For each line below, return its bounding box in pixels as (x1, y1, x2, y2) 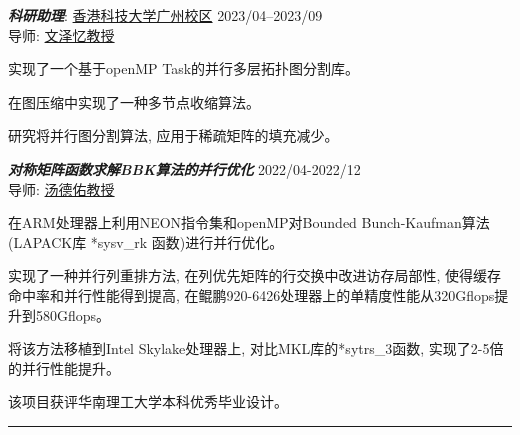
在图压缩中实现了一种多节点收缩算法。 (8, 91, 260, 112)
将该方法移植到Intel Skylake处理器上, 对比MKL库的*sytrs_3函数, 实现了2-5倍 (8, 338, 504, 359)
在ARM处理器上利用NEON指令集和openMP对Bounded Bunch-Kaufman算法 (8, 212, 490, 233)
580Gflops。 (35, 304, 111, 325)
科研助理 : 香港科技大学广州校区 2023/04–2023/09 (8, 5, 323, 25)
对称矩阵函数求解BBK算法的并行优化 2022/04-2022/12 (8, 158, 361, 179)
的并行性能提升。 (8, 357, 120, 378)
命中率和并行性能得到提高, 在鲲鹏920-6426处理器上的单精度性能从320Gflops (8, 284, 495, 305)
